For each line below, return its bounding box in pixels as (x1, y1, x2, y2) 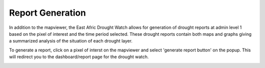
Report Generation (9, 7, 86, 18)
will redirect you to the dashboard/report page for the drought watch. (9, 54, 149, 60)
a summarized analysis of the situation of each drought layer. (9, 38, 132, 44)
